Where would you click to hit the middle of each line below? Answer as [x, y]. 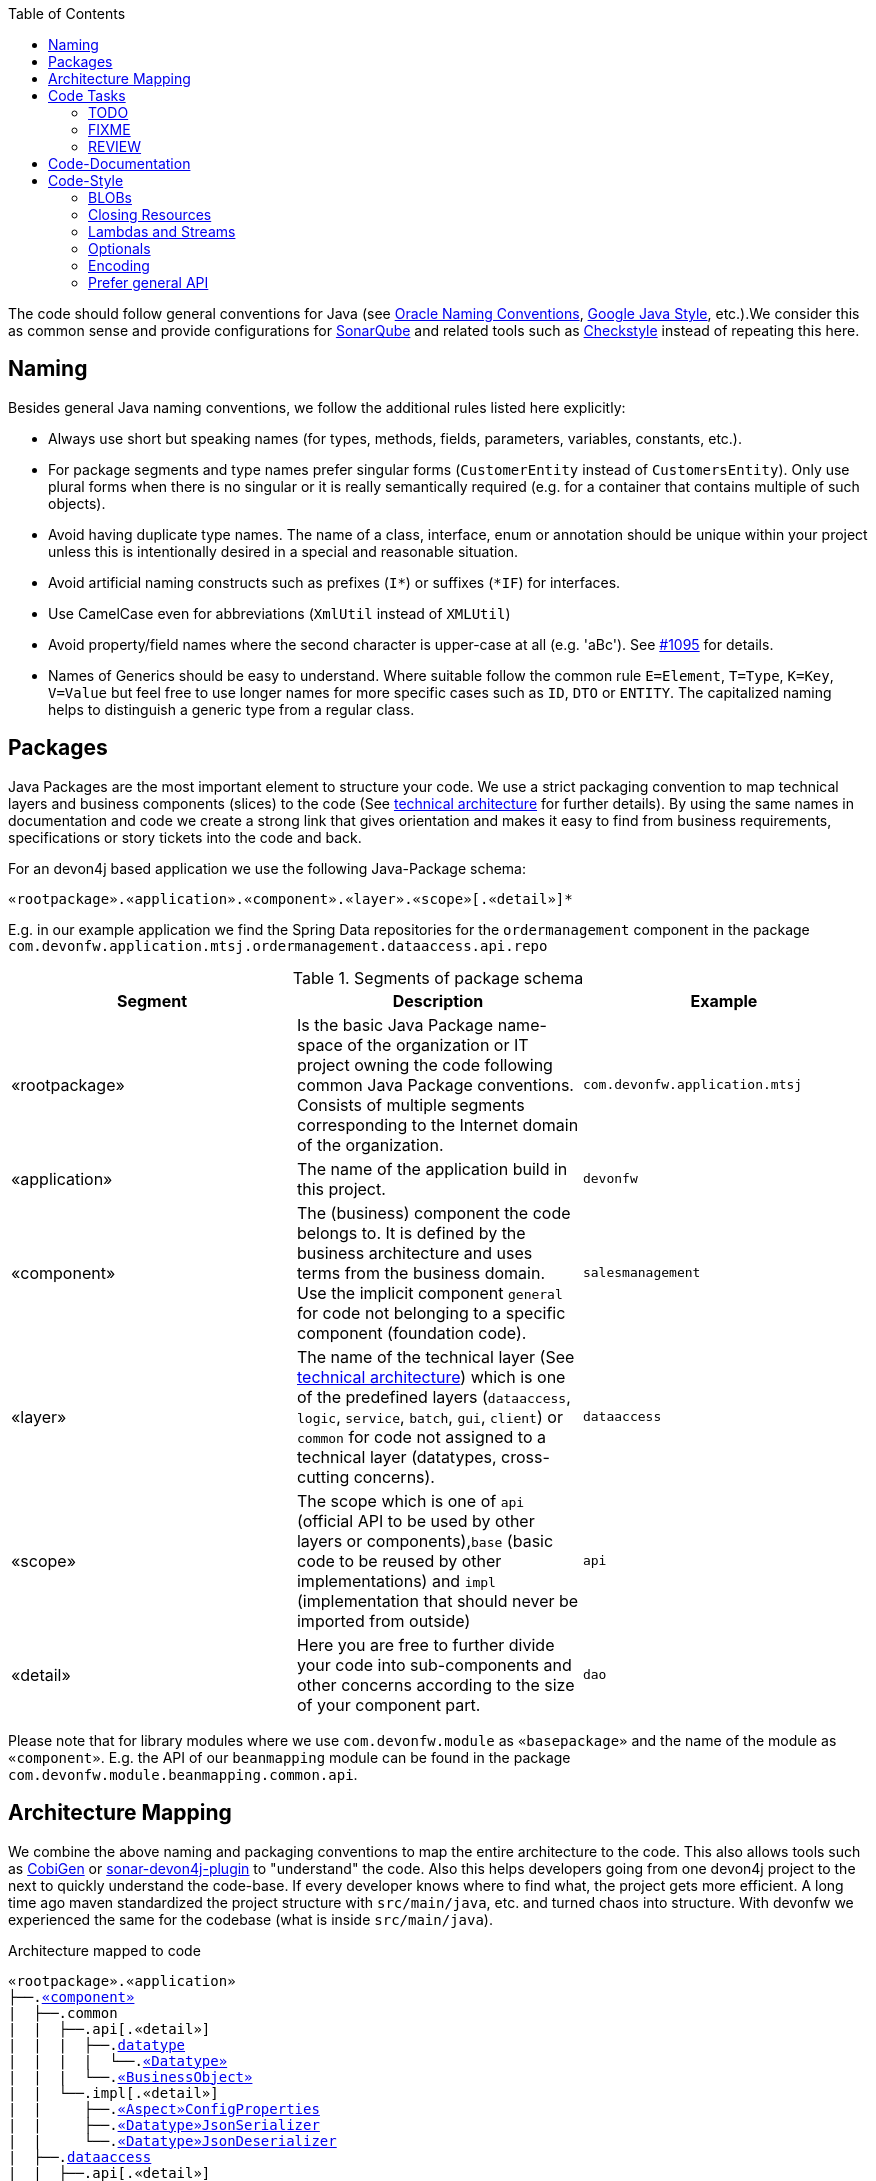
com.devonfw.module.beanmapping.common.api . [183, 1774]
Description [438, 1000]
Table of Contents [67, 13]
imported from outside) [383, 1620]
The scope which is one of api [410, 1500]
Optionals [119, 248]
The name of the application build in [432, 1168]
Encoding [119, 265]
